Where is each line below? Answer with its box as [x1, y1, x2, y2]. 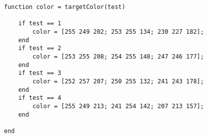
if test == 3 [18, 69, 61, 77]
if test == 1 [18, 20, 61, 27]
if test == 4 [18, 94, 61, 102]
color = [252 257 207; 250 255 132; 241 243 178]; [32, 77, 204, 85]
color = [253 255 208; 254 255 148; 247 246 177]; [32, 53, 204, 60]
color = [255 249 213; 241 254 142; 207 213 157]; [32, 102, 204, 110]
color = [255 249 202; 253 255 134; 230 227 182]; [32, 28, 204, 35]
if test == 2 [18, 45, 61, 52]
